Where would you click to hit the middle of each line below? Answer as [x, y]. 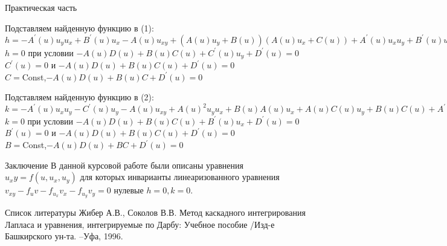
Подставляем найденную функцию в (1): [79, 28]
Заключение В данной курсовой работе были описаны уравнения [124, 165]
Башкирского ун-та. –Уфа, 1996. [64, 236]
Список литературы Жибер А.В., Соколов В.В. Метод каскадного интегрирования [155, 212]
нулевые [129, 190]
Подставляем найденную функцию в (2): [79, 97]
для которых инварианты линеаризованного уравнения [180, 177]
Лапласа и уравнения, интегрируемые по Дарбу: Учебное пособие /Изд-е [140, 224]
